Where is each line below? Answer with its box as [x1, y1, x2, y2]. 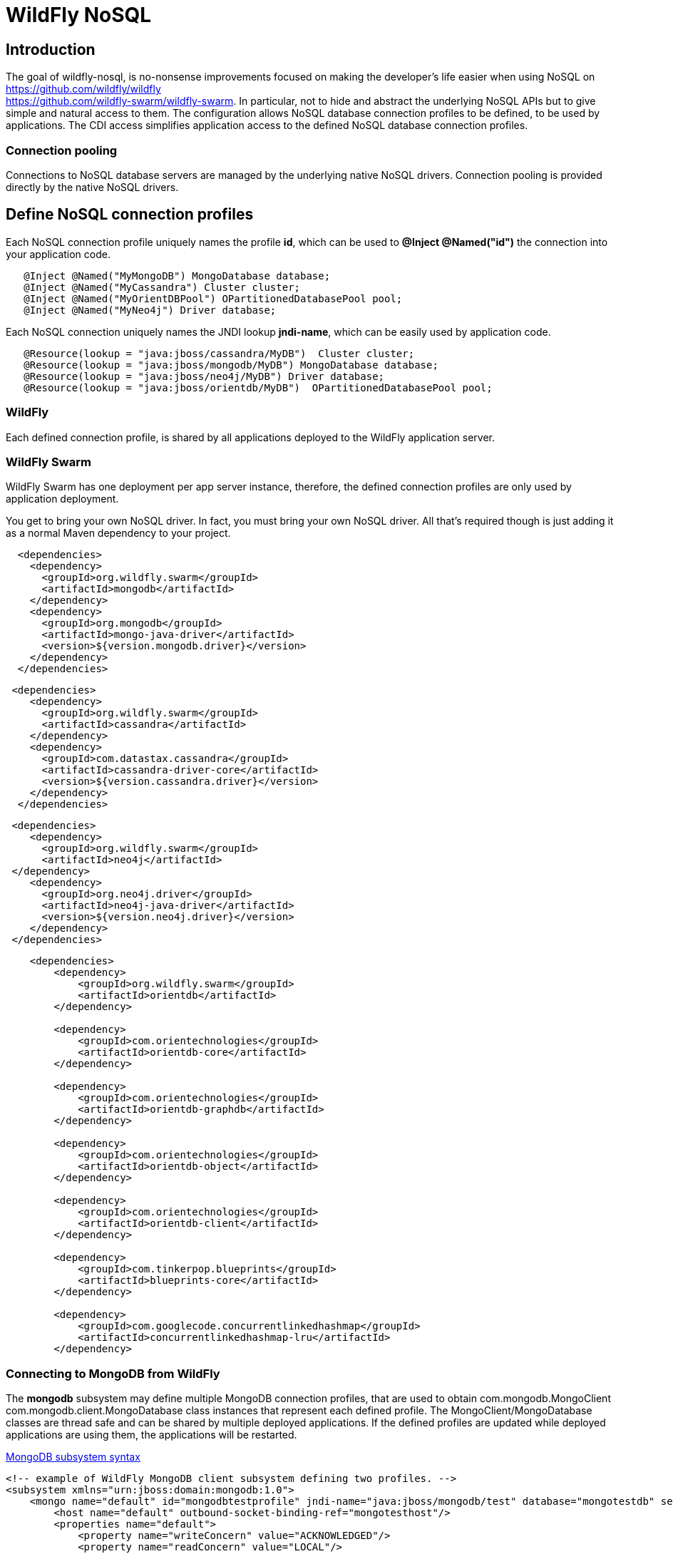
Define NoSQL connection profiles [6, 205, 254, 224]
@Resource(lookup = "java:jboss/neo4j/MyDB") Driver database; [24, 370, 385, 382]
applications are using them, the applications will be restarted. [6, 1429, 297, 1441]
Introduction [6, 40, 96, 58]
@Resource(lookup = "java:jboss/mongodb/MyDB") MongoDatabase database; [24, 359, 438, 371]
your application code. [6, 247, 111, 260]
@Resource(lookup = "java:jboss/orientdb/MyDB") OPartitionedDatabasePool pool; [24, 381, 493, 393]
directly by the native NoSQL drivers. [6, 180, 179, 193]
